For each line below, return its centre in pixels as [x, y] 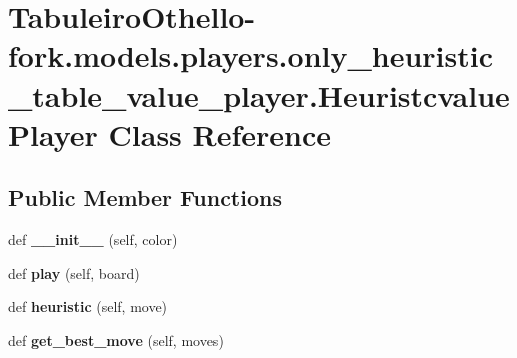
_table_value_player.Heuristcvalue [259, 94]
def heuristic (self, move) [88, 306]
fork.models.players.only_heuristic [250, 55]
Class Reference [220, 133]
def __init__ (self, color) [93, 239]
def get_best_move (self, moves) [116, 339]
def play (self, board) [74, 272]
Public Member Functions [145, 197]
